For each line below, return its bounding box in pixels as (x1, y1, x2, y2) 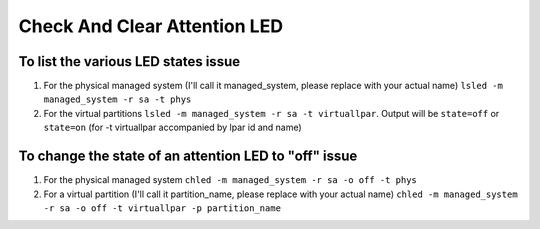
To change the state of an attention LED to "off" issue (18, 148, 358, 165)
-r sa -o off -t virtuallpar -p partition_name (43, 202, 282, 214)
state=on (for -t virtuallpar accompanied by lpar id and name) (43, 121, 302, 134)
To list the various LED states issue (18, 53, 240, 70)
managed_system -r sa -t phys (43, 94, 192, 105)
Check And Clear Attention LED (18, 15, 284, 37)
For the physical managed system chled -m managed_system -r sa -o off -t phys (43, 174, 417, 186)
